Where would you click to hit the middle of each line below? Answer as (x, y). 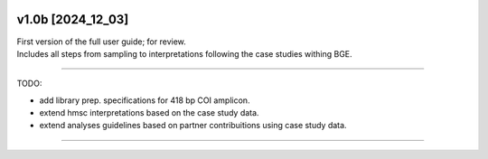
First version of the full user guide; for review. (102, 42)
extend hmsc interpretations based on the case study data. (149, 113)
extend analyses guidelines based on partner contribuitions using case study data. (193, 126)
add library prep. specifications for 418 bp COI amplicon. (145, 100)
